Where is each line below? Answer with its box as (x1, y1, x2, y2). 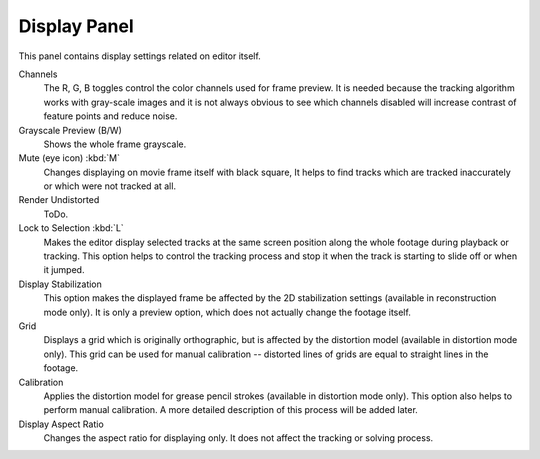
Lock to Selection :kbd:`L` (18, 222, 124, 234)
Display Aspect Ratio (18, 418, 104, 430)
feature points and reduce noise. (43, 110, 178, 122)
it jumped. (43, 264, 85, 276)
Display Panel (18, 15, 134, 37)
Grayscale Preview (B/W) (18, 124, 122, 136)
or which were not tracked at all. (43, 180, 177, 192)
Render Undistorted (18, 194, 100, 206)
